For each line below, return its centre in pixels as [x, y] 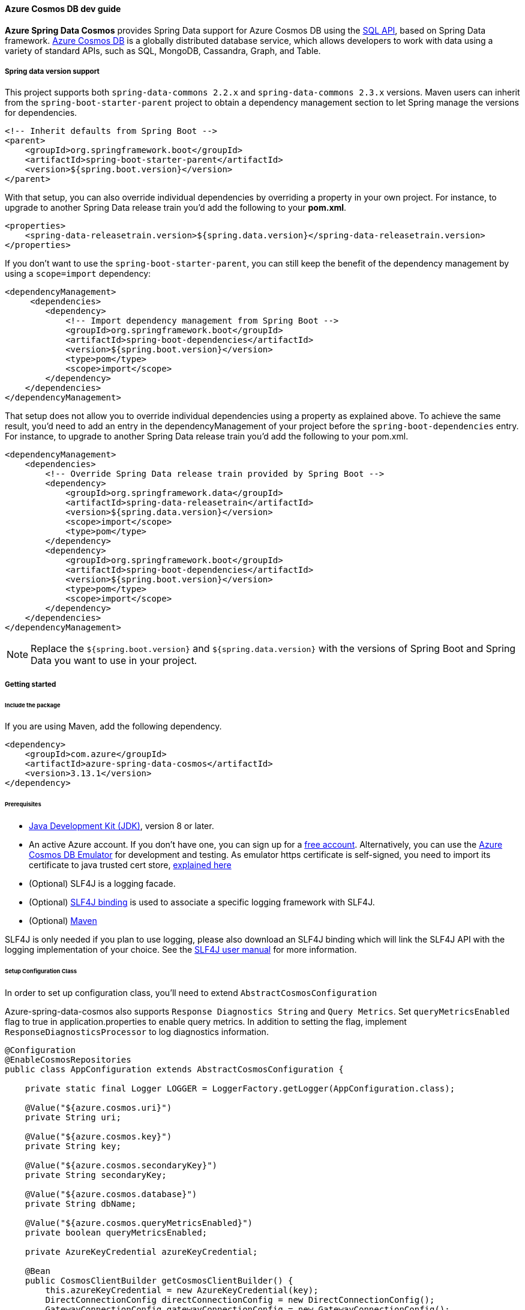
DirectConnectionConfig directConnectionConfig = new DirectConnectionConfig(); [240, 1299]
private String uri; [73, 1117]
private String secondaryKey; [96, 1175]
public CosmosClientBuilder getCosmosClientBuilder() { [159, 1280]
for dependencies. [41, 113]
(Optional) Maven [63, 921]
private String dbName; [81, 1203]
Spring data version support [52, 71]
